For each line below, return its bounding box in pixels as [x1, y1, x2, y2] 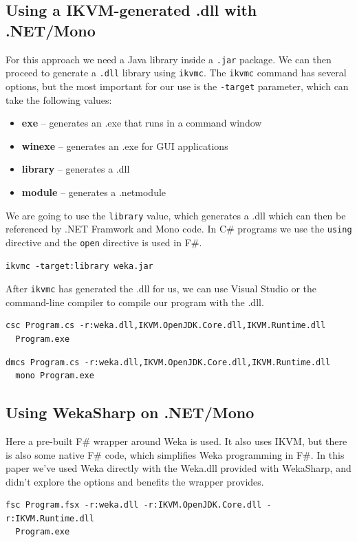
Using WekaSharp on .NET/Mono [6, 402, 255, 423]
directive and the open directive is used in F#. [6, 235, 202, 249]
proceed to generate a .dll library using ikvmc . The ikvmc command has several [6, 65, 347, 80]
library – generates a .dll [21, 162, 130, 176]
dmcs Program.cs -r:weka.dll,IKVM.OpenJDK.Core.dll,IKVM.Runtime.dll [6, 357, 331, 367]
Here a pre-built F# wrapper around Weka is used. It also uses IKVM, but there [6, 433, 347, 448]
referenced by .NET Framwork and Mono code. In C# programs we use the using [6, 221, 352, 236]
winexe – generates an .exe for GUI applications [21, 138, 228, 153]
